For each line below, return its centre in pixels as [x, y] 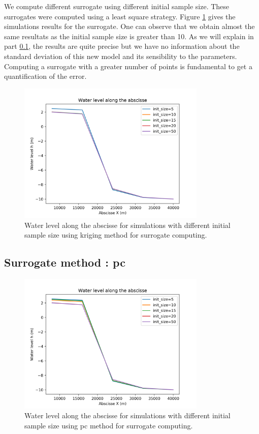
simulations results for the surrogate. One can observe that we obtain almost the [129, 26]
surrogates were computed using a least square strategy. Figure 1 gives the [120, 16]
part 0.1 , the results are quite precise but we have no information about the [122, 46]
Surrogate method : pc [65, 262]
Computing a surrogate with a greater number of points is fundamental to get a [128, 66]
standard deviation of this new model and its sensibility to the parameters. [121, 56]
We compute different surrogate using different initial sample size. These [117, 6]
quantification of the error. [45, 76]
